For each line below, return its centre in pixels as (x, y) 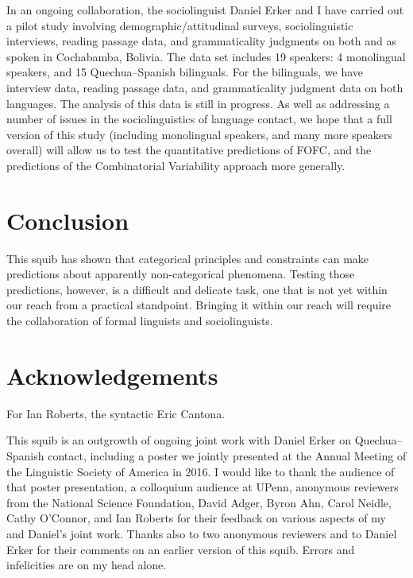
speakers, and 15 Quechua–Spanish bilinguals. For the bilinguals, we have (185, 72)
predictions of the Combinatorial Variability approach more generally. (176, 165)
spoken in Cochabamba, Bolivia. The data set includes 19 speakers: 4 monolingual (206, 56)
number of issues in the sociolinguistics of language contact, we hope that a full (199, 119)
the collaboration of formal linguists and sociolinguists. (140, 321)
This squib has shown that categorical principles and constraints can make (188, 258)
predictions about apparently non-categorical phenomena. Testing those (181, 274)
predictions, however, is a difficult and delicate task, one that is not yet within (197, 289)
